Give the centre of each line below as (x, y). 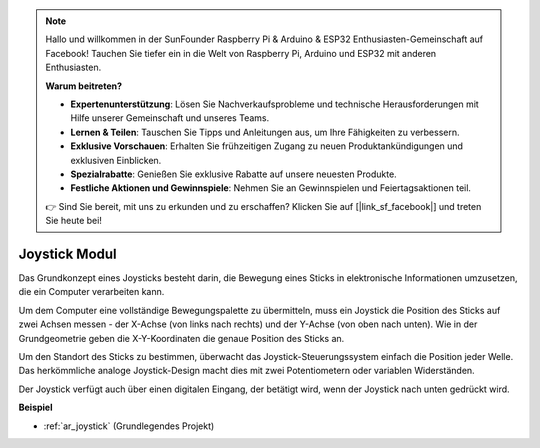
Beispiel (35, 407)
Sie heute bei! (73, 221)
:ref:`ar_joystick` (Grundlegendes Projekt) (129, 426)
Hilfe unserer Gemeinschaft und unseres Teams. (170, 118)
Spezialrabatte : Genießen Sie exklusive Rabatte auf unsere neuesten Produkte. (233, 174)
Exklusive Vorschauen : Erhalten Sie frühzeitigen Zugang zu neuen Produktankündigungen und (267, 146)
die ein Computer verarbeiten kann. (91, 292)
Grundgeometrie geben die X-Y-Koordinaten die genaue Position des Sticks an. (181, 338)
